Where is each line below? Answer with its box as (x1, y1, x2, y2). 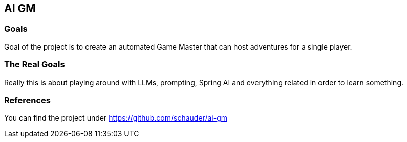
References (4, 94, 51, 105)
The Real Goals (4, 59, 65, 70)
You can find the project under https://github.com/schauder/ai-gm (4, 113, 227, 123)
